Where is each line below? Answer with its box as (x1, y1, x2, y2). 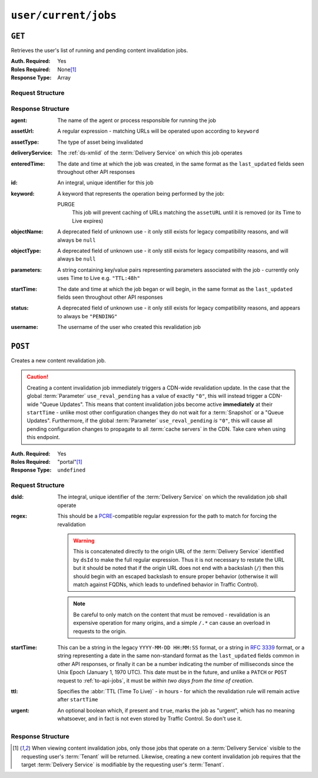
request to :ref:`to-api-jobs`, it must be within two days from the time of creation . (57, 677, 254, 684)
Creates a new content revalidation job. (11, 357, 106, 364)
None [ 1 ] (57, 65, 77, 73)
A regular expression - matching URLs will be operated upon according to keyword (57, 127, 259, 135)
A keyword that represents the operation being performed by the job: (57, 190, 225, 197)
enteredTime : (11, 160, 45, 167)
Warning (73, 537, 95, 545)
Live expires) (72, 217, 104, 224)
